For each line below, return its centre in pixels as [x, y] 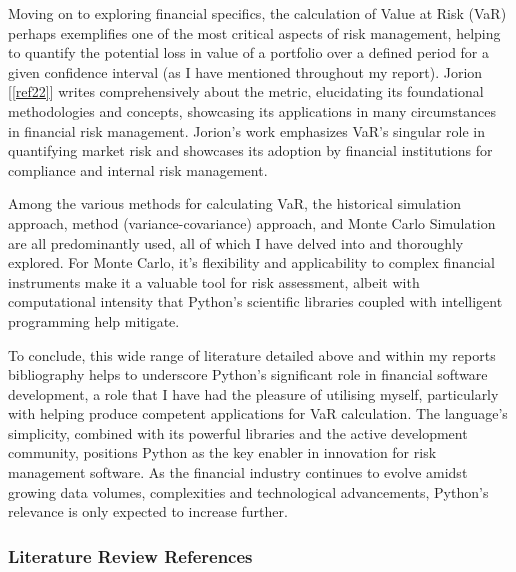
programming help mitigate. [94, 320]
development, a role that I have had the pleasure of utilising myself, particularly [253, 393]
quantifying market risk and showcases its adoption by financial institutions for [250, 150]
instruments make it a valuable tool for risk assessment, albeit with [214, 281]
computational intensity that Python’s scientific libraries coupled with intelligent [255, 301]
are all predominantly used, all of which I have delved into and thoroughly [236, 242]
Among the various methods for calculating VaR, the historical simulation [234, 203]
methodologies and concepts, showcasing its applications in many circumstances [252, 110]
